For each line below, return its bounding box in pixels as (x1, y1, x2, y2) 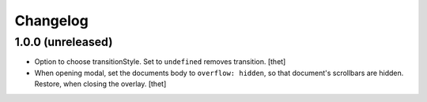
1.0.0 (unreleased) (14, 35, 113, 49)
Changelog (14, 12, 89, 29)
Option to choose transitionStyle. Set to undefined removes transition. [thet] (34, 57, 286, 66)
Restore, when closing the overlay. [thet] (34, 79, 167, 89)
